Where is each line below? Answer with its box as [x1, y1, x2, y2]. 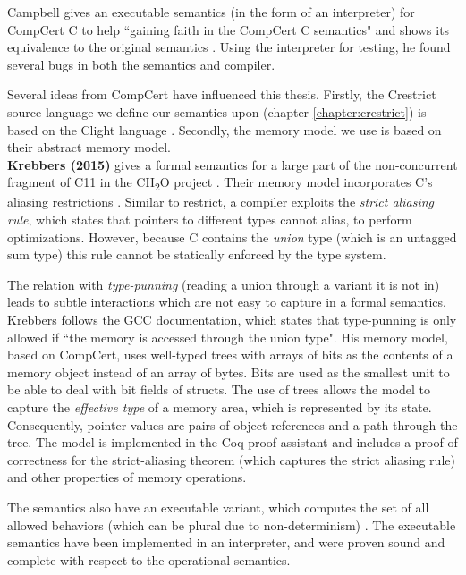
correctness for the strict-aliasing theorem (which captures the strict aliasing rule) [7, 450, 455, 469]
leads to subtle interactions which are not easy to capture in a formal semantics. [7, 292, 446, 311]
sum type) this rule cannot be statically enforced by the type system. [7, 245, 386, 264]
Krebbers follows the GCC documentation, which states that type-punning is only [7, 310, 457, 329]
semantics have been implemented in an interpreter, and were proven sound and [7, 533, 445, 552]
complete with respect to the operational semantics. [7, 550, 291, 569]
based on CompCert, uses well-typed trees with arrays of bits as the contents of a [7, 345, 453, 364]
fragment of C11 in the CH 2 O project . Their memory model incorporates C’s [7, 173, 433, 194]
